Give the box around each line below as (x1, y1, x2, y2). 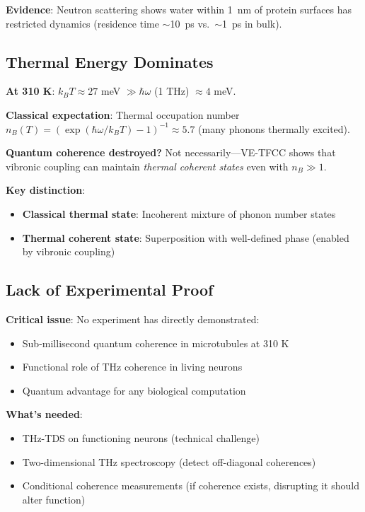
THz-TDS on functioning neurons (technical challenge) (22, 430, 260, 445)
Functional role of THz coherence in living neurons (22, 359, 243, 374)
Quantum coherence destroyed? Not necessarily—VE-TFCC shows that (6, 145, 336, 160)
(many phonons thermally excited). (198, 121, 350, 136)
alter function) (22, 491, 86, 506)
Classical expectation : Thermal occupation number (6, 107, 240, 122)
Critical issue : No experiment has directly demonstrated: (6, 311, 260, 326)
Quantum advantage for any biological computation (22, 383, 246, 397)
